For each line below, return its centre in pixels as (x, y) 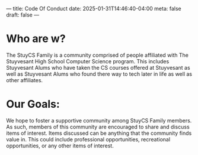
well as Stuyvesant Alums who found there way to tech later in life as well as (99, 74)
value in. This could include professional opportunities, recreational (88, 139)
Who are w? (36, 39)
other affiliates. (25, 80)
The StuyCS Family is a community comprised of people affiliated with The (97, 55)
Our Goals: (33, 104)
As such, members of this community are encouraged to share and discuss (98, 127)
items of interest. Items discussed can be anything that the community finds (99, 133)
